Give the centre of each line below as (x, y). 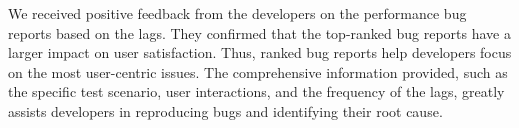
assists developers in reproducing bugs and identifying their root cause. (225, 110)
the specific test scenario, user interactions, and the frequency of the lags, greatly (256, 91)
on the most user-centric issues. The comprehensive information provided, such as (258, 71)
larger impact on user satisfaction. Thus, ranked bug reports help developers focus (260, 52)
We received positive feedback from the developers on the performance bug (237, 13)
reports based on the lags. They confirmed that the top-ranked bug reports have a (259, 32)
